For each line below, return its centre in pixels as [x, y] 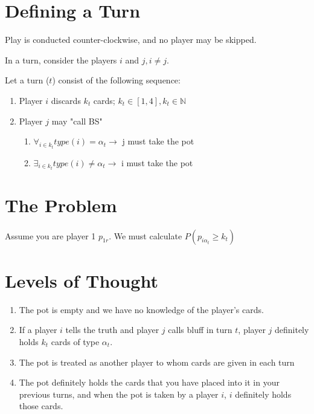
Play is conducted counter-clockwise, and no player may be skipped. [131, 40]
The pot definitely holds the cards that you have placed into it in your [149, 382]
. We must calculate [146, 235]
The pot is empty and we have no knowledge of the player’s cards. [141, 309]
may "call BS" [77, 121]
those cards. [41, 406]
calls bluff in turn [200, 330]
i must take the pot [157, 162]
